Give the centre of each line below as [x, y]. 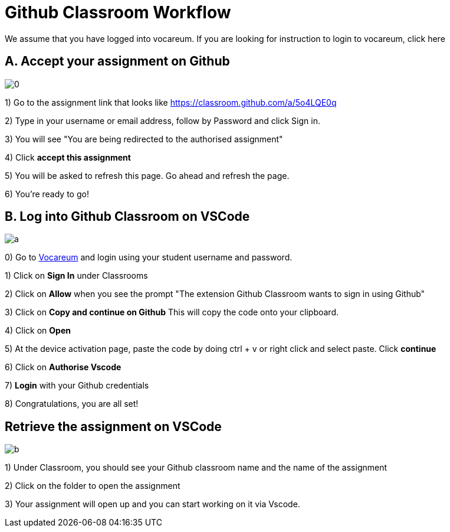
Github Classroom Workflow [118, 12]
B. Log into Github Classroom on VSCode [127, 217]
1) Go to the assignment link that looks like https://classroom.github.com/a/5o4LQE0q [171, 102]
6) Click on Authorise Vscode [63, 367]
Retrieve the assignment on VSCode [113, 426]
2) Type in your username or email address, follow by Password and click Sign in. [162, 120]
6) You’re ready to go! [47, 194]
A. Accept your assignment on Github [117, 61]
